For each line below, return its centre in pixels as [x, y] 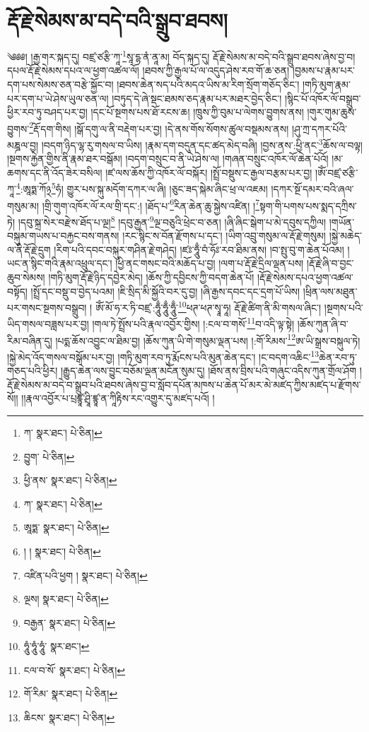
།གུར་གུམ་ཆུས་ [332, 112]
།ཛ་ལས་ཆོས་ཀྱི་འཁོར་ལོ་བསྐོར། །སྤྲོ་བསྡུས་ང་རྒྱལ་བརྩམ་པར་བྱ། [209, 172]
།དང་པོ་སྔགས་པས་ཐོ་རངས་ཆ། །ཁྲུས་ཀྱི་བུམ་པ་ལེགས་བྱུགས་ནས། [197, 112]
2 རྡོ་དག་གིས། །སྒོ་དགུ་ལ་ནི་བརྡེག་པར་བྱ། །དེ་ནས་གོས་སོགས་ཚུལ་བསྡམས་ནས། [159, 127]
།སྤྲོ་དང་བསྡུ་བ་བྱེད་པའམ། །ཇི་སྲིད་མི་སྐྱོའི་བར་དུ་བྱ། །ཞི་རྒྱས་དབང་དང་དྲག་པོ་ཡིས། [165, 291]
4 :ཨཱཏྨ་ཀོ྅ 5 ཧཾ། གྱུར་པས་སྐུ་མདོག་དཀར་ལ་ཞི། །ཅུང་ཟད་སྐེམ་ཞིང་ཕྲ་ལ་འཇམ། [142, 188]
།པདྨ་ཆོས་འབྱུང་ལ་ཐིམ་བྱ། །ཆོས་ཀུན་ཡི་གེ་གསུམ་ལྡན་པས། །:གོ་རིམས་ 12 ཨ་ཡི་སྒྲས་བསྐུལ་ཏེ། [208, 339]
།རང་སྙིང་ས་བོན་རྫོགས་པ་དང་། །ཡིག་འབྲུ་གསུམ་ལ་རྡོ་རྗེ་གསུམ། [224, 236]
